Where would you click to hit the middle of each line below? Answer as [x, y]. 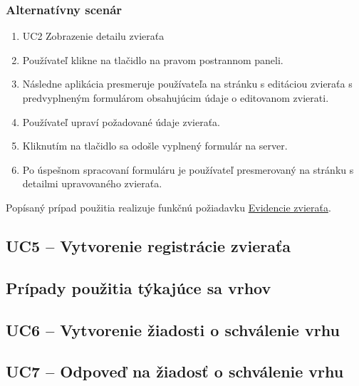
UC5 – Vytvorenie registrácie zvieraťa [149, 245]
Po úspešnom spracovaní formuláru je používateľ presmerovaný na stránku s [188, 169]
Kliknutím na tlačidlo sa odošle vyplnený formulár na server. [155, 146]
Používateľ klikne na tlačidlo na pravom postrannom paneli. [153, 59]
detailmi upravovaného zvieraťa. [92, 183]
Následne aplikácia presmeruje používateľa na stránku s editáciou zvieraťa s [187, 84]
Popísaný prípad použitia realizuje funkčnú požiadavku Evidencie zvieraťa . [168, 207]
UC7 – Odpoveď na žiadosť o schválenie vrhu [175, 371]
